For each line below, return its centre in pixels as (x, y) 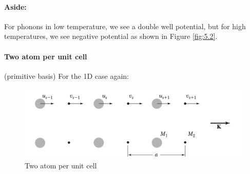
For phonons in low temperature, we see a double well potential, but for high (125, 26)
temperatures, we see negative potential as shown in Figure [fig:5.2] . (111, 36)
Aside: (15, 6)
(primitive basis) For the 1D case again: (66, 75)
